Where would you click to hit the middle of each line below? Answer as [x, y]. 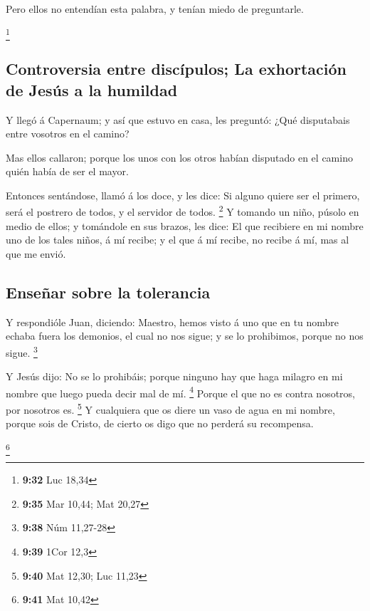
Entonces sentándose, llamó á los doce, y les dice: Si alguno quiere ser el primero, [183, 195]
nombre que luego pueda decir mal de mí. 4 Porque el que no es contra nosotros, [180, 392]
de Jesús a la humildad [92, 89]
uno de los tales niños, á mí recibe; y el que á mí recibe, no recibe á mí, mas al [178, 240]
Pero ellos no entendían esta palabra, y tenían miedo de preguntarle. [155, 9]
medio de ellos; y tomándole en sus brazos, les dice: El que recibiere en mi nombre [185, 225]
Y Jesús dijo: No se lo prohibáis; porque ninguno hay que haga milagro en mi [174, 376]
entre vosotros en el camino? [68, 134]
